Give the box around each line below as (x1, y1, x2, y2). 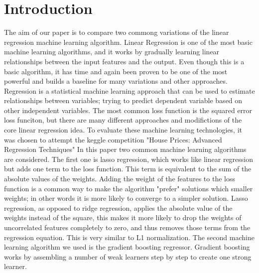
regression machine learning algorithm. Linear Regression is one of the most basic (4, 36, 253, 47)
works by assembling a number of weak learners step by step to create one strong (4, 251, 252, 262)
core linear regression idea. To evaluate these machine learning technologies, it (4, 125, 243, 135)
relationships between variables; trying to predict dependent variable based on (4, 95, 243, 106)
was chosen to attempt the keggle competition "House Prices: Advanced (4, 134, 222, 144)
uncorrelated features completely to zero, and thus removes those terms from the (4, 222, 251, 232)
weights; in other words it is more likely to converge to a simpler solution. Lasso (4, 193, 248, 203)
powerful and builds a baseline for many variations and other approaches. (4, 76, 228, 86)
